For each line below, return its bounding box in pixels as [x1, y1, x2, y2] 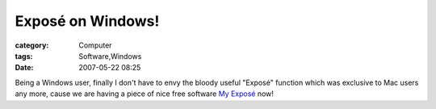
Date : [15, 63, 34, 73]
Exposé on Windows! [15, 12, 160, 30]
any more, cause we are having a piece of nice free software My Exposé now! [15, 89, 275, 99]
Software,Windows [78, 51, 142, 61]
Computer [78, 40, 112, 50]
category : [15, 40, 49, 50]
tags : [15, 51, 33, 61]
